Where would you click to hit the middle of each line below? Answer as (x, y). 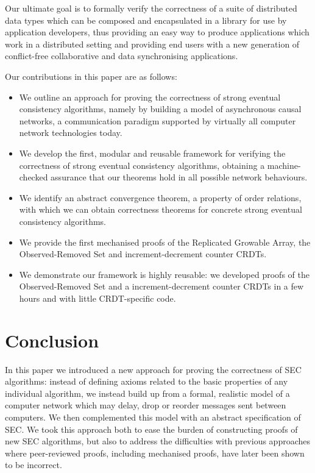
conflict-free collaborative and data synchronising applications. (122, 56)
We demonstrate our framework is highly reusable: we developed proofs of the (164, 274)
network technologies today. (71, 133)
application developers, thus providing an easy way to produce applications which (157, 32)
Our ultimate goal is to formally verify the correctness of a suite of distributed (151, 8)
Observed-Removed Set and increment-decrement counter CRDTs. (143, 254)
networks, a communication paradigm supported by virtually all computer (157, 120)
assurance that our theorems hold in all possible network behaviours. (179, 177)
